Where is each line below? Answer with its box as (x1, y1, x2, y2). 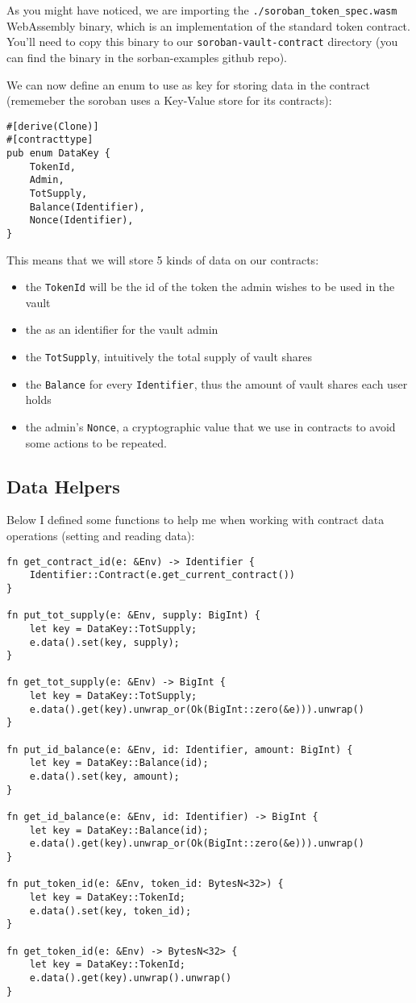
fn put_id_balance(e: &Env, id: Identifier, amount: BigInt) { (6, 743, 353, 755)
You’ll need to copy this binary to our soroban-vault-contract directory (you (6, 33, 398, 50)
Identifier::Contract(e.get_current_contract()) (29, 569, 295, 581)
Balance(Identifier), (29, 201, 145, 213)
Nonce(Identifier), (29, 214, 134, 227)
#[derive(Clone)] (6, 120, 99, 132)
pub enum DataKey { (6, 148, 110, 159)
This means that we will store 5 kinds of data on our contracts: (6, 251, 319, 268)
